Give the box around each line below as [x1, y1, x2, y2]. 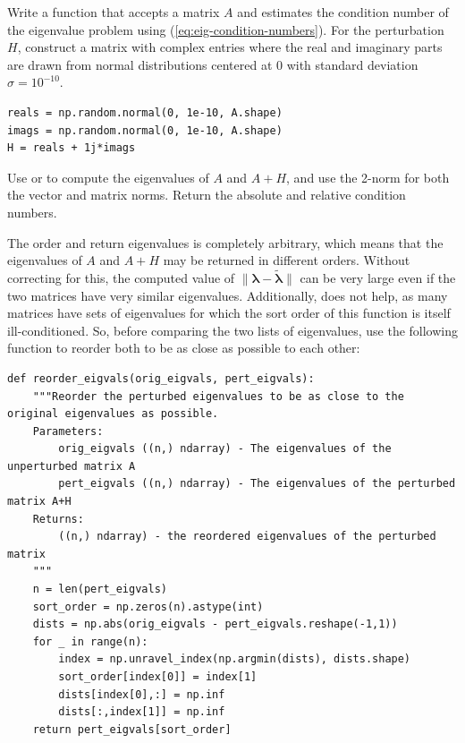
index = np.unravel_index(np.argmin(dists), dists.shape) [58, 653, 411, 666]
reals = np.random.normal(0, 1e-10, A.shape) [7, 106, 283, 119]
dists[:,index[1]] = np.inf [58, 705, 225, 719]
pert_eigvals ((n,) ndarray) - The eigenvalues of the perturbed [58, 477, 456, 491]
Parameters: [32, 424, 104, 438]
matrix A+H [7, 495, 72, 508]
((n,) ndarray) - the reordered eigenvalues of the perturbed [58, 530, 436, 543]
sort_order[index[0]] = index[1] [58, 670, 258, 683]
